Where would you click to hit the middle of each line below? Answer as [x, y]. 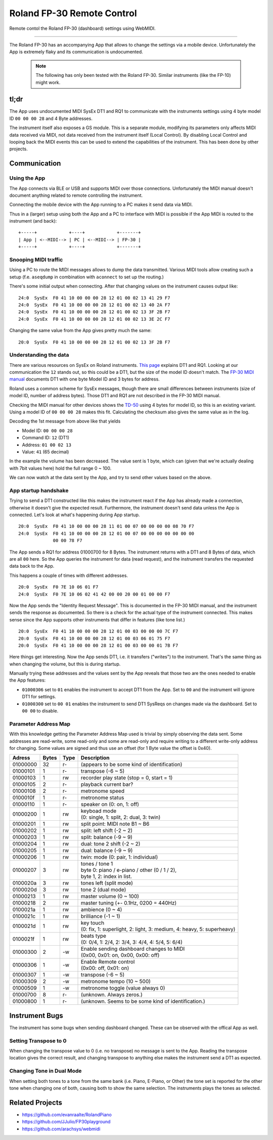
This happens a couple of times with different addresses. [69, 575]
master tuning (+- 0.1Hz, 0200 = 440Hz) [129, 903]
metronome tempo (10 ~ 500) [116, 982]
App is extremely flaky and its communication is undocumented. [76, 52]
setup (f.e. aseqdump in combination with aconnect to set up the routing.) [87, 277]
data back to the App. [32, 566]
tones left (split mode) [107, 883]
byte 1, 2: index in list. [106, 876]
